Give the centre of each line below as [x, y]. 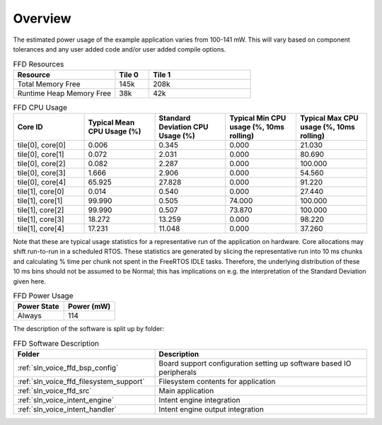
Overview [42, 18]
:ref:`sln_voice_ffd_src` [54, 391]
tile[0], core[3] [42, 173]
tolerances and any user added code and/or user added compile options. [120, 49]
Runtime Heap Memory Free [64, 93]
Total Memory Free [49, 83]
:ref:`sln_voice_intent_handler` [67, 409]
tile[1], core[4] [41, 228]
